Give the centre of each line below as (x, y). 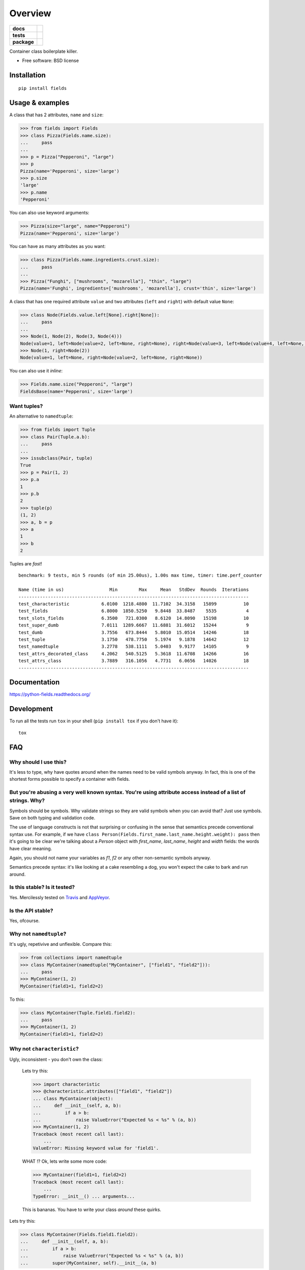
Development (31, 709)
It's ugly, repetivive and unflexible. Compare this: (60, 944)
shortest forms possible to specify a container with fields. (70, 779)
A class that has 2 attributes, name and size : (56, 115)
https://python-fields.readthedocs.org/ (50, 694)
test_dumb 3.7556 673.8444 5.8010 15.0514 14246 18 (134, 632)
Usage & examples (39, 103)
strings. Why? (27, 801)
